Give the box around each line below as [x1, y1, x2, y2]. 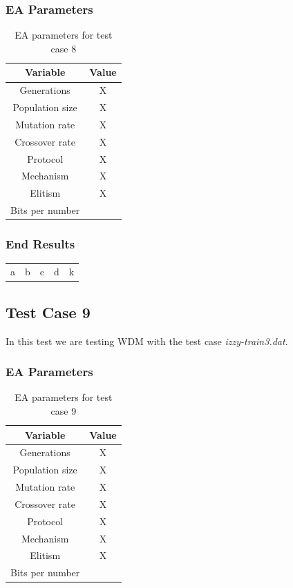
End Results [6, 235, 75, 253]
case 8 [50, 41, 77, 55]
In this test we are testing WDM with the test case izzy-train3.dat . [6, 333, 288, 348]
